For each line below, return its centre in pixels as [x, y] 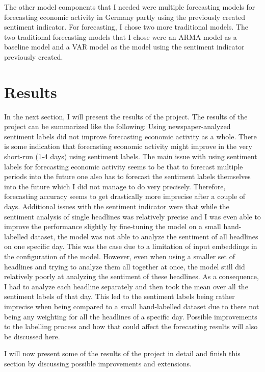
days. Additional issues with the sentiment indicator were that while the [117, 206]
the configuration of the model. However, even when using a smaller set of [120, 256]
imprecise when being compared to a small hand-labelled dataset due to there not [132, 306]
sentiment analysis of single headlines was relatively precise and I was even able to [132, 216]
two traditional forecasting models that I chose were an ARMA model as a [121, 36]
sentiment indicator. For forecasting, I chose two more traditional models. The [126, 27]
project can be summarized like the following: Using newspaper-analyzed [117, 126]
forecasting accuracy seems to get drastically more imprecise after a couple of [125, 196]
